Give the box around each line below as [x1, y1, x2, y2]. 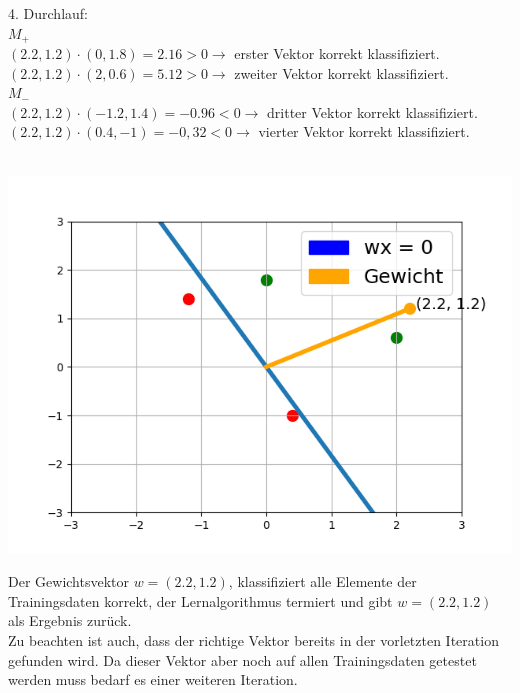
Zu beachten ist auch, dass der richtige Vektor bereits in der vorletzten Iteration [8, 629, 499, 650]
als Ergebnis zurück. [8, 610, 132, 631]
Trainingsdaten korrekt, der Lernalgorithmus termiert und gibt [8, 590, 393, 611]
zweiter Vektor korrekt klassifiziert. [234, 62, 449, 83]
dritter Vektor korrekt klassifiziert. [267, 101, 478, 122]
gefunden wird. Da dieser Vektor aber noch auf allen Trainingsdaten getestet [8, 649, 477, 670]
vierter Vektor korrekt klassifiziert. [258, 121, 470, 142]
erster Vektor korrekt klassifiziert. [234, 43, 440, 64]
